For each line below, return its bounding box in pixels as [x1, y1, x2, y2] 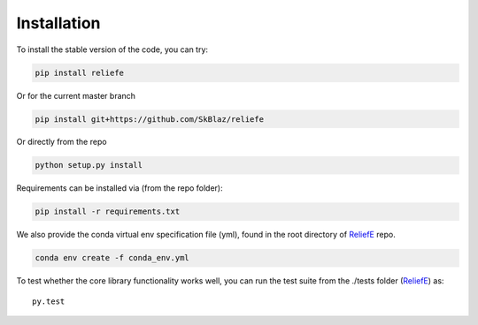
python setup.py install [35, 160, 143, 170]
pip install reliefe [35, 67, 124, 78]
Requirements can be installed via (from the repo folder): [16, 183, 223, 193]
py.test [32, 296, 66, 306]
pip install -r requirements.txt [35, 207, 181, 216]
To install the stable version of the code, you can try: [16, 44, 208, 55]
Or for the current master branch [16, 90, 136, 101]
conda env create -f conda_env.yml [35, 253, 189, 263]
